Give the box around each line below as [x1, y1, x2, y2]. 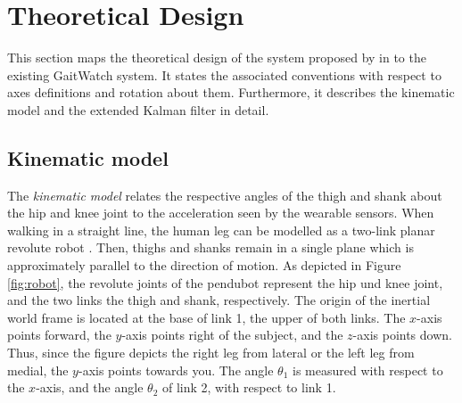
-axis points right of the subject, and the [121, 325, 343, 344]
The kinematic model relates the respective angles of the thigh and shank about [7, 185, 442, 204]
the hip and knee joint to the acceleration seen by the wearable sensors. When [7, 203, 434, 222]
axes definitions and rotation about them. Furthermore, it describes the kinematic [7, 83, 455, 102]
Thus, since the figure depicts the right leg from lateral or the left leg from [7, 343, 415, 362]
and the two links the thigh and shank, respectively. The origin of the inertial [7, 291, 431, 309]
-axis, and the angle [36, 378, 144, 397]
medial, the [7, 360, 69, 379]
